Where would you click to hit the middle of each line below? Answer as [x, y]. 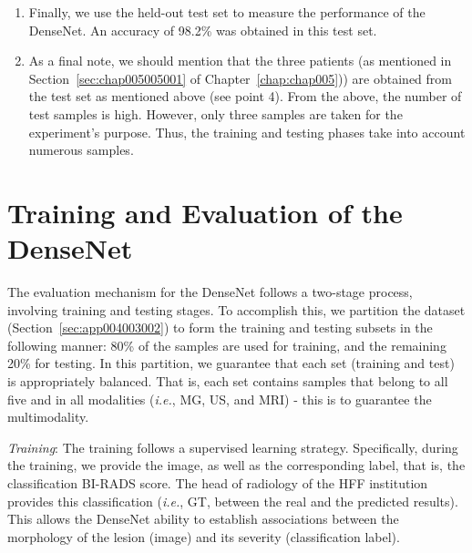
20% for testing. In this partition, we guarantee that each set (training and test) [231, 363]
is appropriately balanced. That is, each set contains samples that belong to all [228, 381]
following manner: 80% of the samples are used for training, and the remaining [227, 345]
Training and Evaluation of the [205, 212]
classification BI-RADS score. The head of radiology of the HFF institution [218, 483]
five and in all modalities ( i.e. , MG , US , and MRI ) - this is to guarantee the [220, 399]
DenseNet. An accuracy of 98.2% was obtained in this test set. [203, 30]
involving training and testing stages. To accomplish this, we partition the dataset [236, 309]
